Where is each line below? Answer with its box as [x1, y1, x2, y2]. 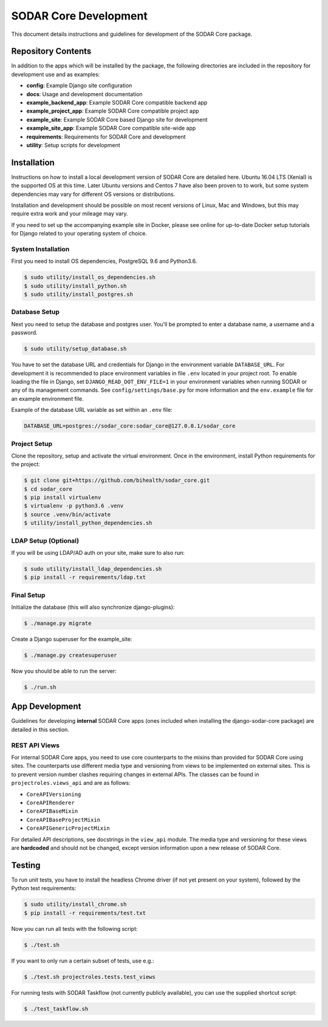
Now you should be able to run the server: [11, 667, 117, 675]
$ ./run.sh [24, 683, 56, 691]
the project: [11, 461, 41, 468]
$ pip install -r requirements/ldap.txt [24, 574, 146, 581]
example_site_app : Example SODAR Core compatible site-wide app [26, 125, 196, 132]
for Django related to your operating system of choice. [11, 230, 147, 237]
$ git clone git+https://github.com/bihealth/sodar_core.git [24, 477, 210, 484]
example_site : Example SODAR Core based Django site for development [26, 116, 208, 123]
